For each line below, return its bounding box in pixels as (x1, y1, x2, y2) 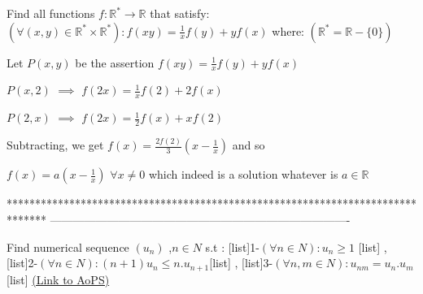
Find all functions (7, 5, 95, 21)
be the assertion (75, 54, 155, 71)
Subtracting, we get (7, 136, 104, 153)
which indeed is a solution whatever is (148, 166, 338, 183)
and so (232, 136, 265, 153)
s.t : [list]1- (205, 238, 259, 255)
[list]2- (7, 254, 38, 271)
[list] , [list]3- (209, 254, 273, 271)
